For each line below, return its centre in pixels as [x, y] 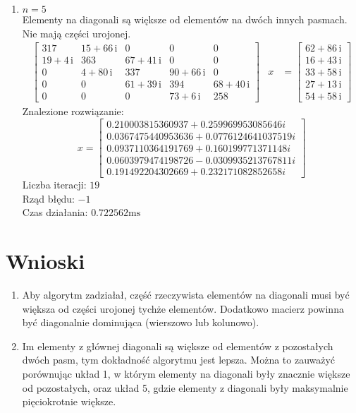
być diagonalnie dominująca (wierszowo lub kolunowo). [141, 322]
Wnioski [45, 261]
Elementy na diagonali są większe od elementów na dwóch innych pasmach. [185, 19]
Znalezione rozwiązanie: [73, 111]
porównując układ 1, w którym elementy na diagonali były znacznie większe [186, 373]
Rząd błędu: [48, 198]
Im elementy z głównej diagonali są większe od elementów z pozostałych [178, 346]
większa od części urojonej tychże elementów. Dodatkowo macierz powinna [183, 308]
